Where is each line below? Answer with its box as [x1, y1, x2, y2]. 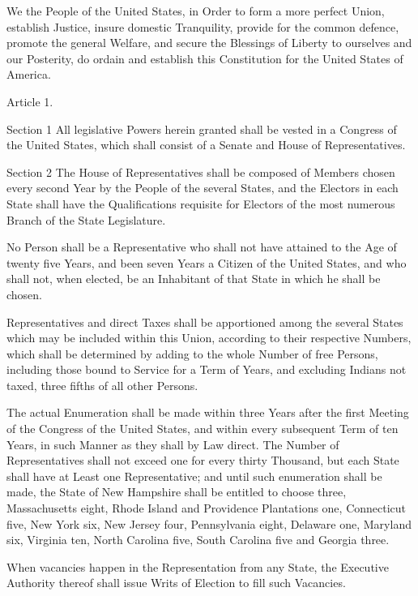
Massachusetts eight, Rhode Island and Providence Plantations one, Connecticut [6, 500, 407, 517]
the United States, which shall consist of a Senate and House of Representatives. [6, 136, 406, 153]
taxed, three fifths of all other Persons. [6, 376, 198, 393]
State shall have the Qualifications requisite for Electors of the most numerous [6, 195, 395, 212]
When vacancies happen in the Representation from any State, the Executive [6, 558, 389, 575]
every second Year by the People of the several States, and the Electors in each [6, 179, 399, 196]
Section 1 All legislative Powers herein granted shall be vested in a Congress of [6, 120, 397, 137]
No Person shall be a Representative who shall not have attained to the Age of [6, 238, 397, 255]
